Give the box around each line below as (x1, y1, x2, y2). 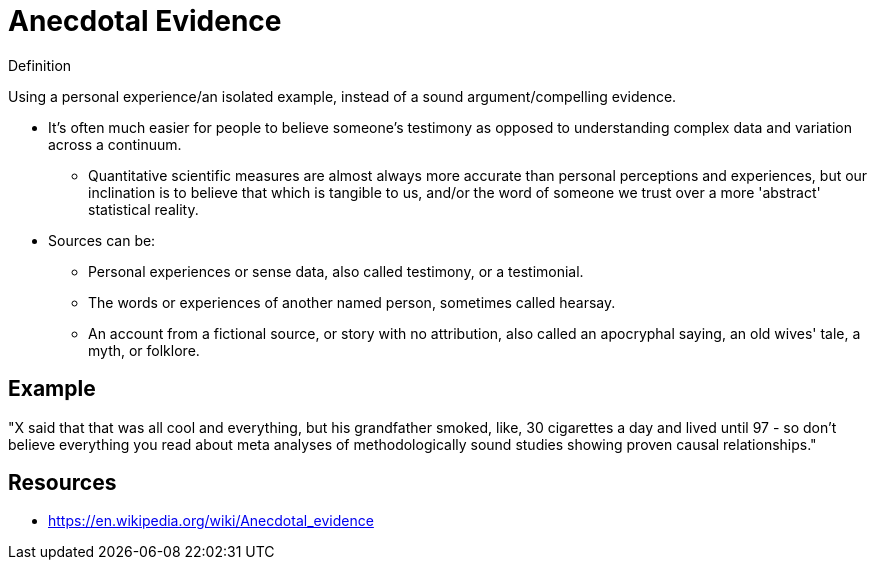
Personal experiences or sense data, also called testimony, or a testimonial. (88, 262, 584, 280)
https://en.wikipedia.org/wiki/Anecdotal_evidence (48, 512, 374, 530)
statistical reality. (88, 200, 199, 218)
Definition (8, 56, 72, 74)
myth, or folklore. (88, 341, 200, 359)
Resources (8, 470, 117, 496)
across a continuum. (48, 135, 182, 153)
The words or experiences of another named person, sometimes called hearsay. (88, 293, 616, 311)
